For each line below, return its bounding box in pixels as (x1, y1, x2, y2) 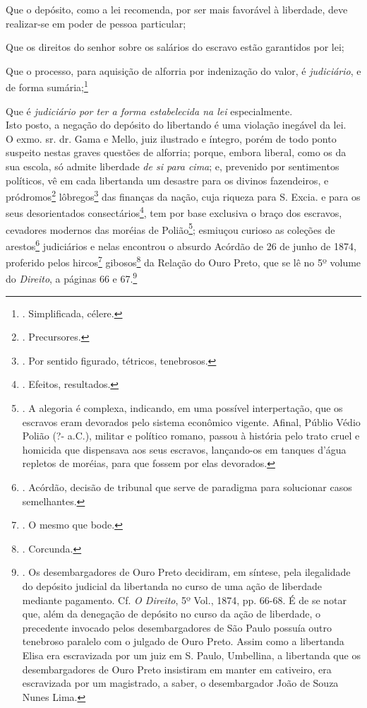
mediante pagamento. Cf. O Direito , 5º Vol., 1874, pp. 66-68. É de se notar (22, 592, 347, 607)
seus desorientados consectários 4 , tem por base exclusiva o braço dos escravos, (6, 203, 342, 220)
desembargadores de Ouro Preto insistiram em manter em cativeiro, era (22, 661, 332, 676)
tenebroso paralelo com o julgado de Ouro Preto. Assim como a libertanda (22, 634, 344, 649)
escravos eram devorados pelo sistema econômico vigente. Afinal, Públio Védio (22, 414, 361, 429)
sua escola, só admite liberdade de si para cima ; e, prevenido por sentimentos (6, 159, 339, 173)
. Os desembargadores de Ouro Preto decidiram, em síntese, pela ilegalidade (22, 565, 351, 579)
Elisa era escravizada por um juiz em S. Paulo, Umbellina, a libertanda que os (22, 647, 361, 662)
